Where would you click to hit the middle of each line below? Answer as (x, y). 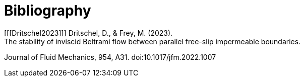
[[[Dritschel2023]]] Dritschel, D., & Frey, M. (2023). (88, 33)
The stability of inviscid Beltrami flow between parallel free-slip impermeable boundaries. (153, 41)
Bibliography (48, 11)
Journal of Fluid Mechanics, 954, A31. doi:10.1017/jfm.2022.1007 (110, 57)
